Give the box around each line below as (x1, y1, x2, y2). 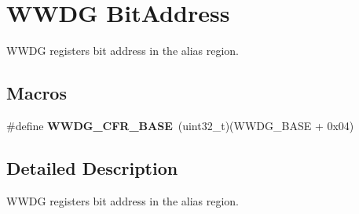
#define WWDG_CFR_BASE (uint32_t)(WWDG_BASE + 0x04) (6, 117, 354, 133)
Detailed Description (6, 155, 178, 180)
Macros (6, 81, 67, 105)
